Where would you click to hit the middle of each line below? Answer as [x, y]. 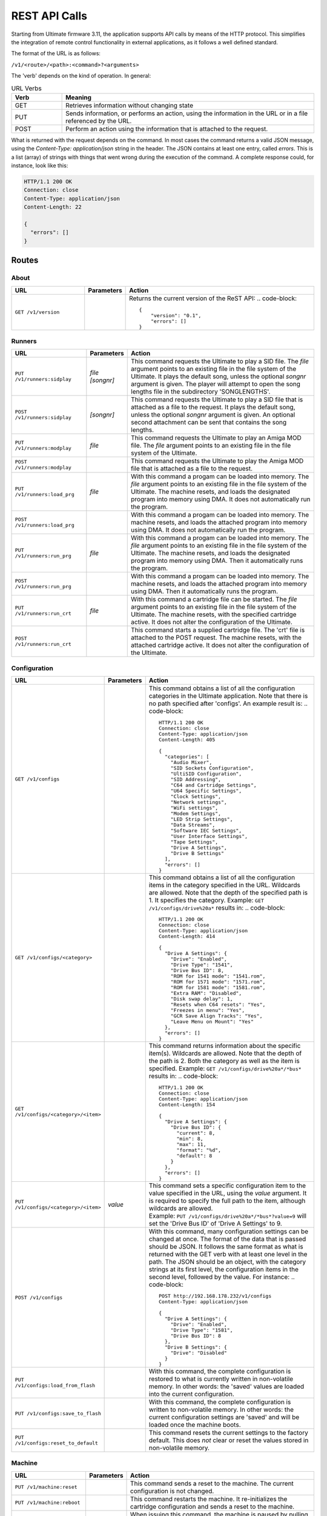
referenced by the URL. [99, 121]
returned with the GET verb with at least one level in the [228, 1254]
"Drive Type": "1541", [202, 965]
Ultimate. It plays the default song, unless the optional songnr [219, 377]
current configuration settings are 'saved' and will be [224, 1417]
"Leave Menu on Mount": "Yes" [212, 1022]
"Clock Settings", [196, 797]
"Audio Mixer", [191, 763]
